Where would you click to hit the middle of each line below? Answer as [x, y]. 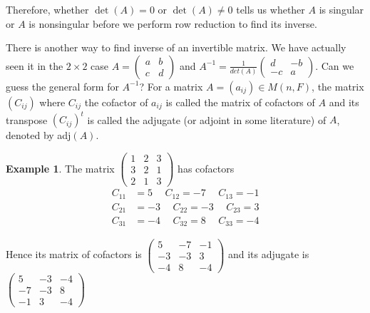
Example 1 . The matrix [60, 168]
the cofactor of [116, 102]
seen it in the [35, 65]
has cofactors [206, 168]
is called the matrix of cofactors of [240, 102]
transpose [27, 119]
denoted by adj [38, 135]
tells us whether [271, 9]
